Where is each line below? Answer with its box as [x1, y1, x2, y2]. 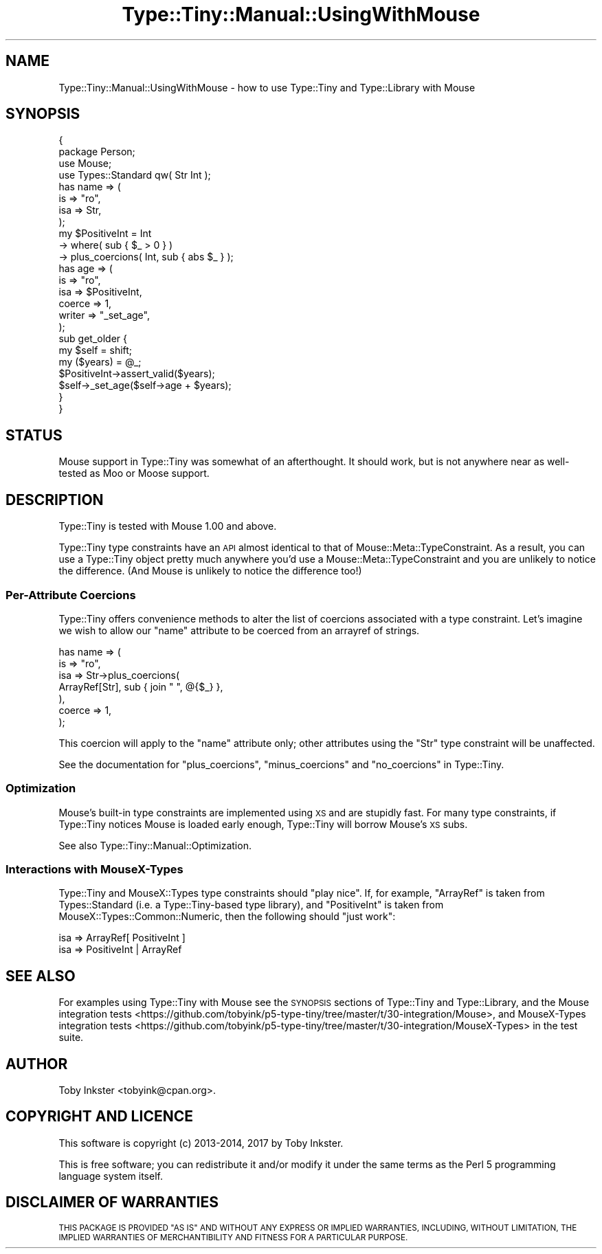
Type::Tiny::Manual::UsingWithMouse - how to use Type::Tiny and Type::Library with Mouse [58, 81, 476, 93]
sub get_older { [58, 333, 127, 345]
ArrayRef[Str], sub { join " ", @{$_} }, [58, 680, 223, 693]
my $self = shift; [58, 344, 133, 357]
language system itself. [58, 1169, 163, 1182]
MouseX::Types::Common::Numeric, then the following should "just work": [58, 910, 396, 923]
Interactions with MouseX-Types [5, 862, 183, 876]
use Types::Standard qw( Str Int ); [58, 169, 211, 181]
